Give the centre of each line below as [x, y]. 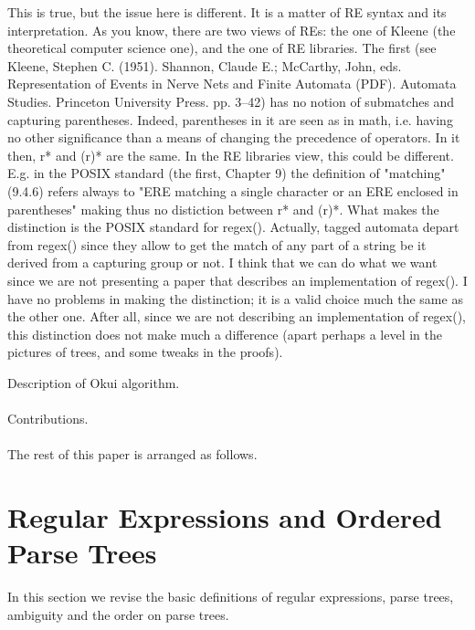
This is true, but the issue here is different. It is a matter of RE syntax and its [227, 12]
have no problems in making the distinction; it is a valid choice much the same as [235, 298]
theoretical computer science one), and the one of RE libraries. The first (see [222, 48]
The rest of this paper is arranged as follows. [132, 454]
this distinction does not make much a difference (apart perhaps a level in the [225, 334]
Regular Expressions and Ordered [225, 517]
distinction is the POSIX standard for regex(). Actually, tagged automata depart [233, 227]
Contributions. [48, 419]
